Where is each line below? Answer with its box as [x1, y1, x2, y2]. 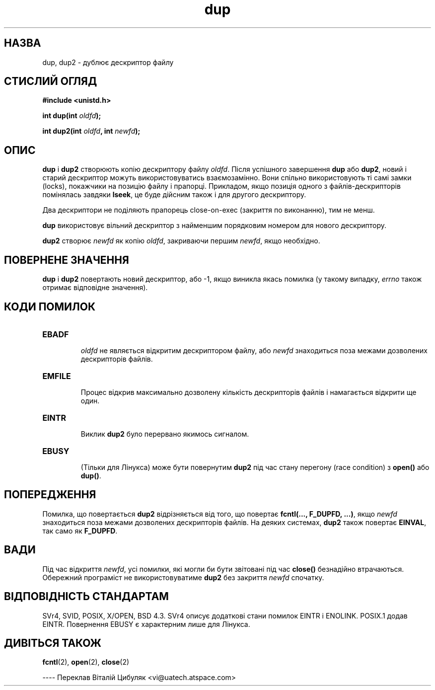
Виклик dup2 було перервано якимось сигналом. [80, 429, 249, 438]
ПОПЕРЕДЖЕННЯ [4, 488, 96, 501]
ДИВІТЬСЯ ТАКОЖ [4, 636, 101, 649]
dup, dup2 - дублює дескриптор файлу [42, 58, 174, 67]
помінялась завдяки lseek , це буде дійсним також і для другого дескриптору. [42, 190, 306, 199]
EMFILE [42, 371, 71, 381]
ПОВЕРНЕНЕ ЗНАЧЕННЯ [4, 253, 129, 266]
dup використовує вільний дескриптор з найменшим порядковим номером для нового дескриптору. [42, 221, 387, 230]
